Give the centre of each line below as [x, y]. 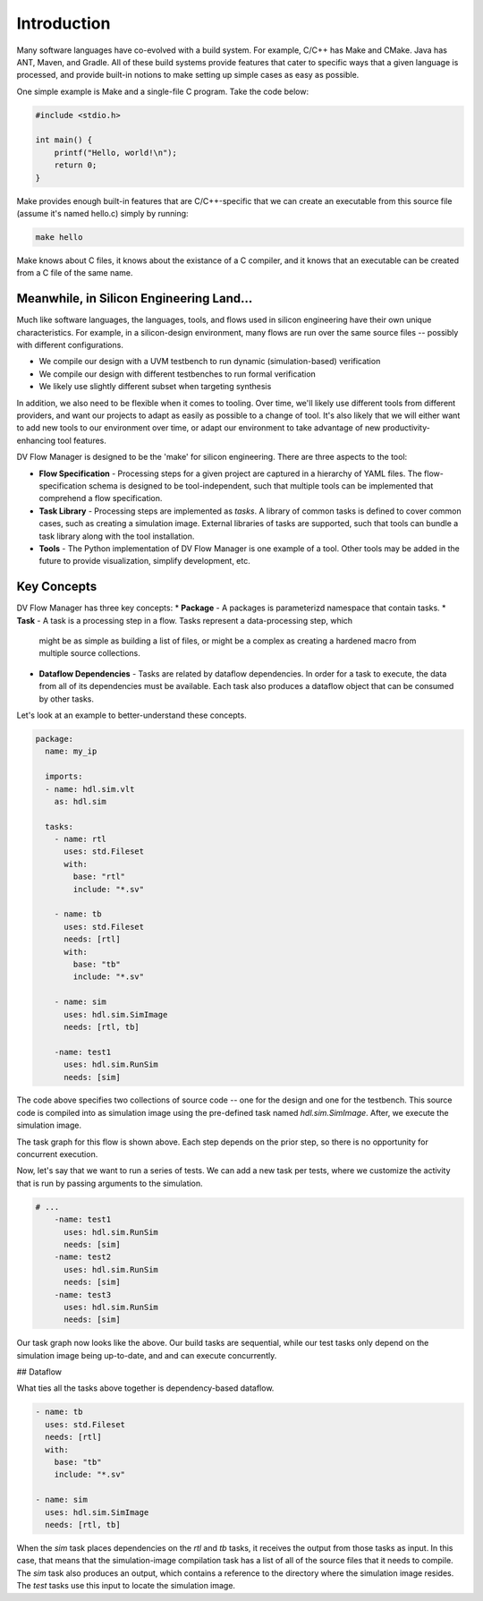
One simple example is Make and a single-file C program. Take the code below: [162, 91]
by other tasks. [66, 699]
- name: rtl [80, 839]
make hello [59, 238]
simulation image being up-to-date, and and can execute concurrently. [147, 1355]
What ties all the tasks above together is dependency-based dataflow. [145, 1388]
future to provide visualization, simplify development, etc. [144, 561]
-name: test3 [83, 1294]
